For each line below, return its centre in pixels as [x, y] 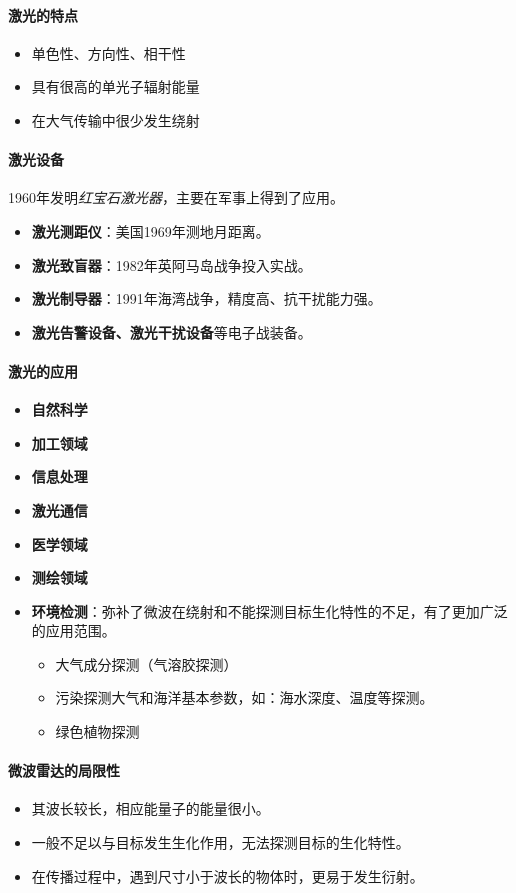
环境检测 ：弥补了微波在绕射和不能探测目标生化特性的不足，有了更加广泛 [269, 610]
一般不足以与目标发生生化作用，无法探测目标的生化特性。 [220, 842]
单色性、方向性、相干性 [108, 52]
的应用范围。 [73, 630]
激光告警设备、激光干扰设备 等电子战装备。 [171, 331]
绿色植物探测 [97, 731]
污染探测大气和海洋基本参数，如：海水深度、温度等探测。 [244, 697]
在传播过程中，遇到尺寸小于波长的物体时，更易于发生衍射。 [227, 875]
